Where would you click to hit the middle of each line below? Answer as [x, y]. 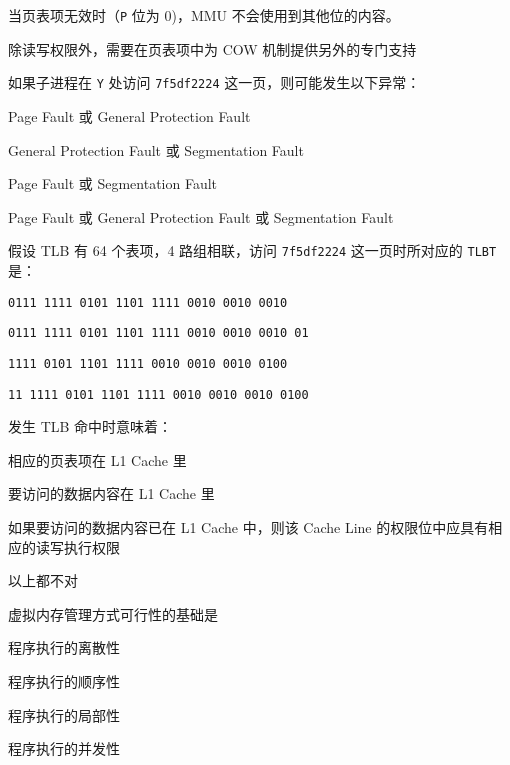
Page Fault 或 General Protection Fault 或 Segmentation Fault [201, 216]
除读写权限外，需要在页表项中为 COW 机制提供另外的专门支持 [212, 48]
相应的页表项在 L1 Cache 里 [97, 459]
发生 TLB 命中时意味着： [90, 426]
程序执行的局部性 [64, 714]
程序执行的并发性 [64, 748]
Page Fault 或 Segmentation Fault [113, 183]
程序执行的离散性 [64, 647]
